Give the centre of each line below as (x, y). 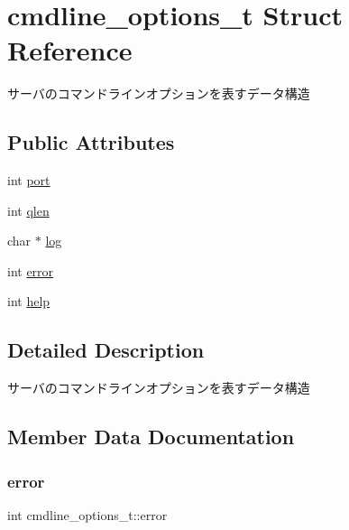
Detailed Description (106, 350)
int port (29, 180)
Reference (70, 50)
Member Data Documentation (151, 437)
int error (31, 270)
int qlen (28, 210)
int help (29, 301)
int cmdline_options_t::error (87, 514)
